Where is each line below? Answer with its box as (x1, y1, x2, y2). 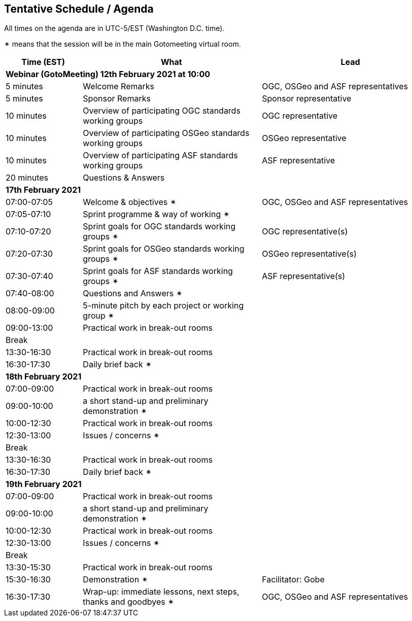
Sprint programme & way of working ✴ (83, 209, 230, 220)
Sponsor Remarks (83, 93, 151, 104)
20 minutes (6, 172, 49, 183)
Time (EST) (21, 57, 65, 67)
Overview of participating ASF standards (83, 150, 238, 161)
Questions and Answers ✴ (83, 288, 183, 299)
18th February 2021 (6, 371, 82, 382)
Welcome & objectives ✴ (83, 197, 177, 208)
